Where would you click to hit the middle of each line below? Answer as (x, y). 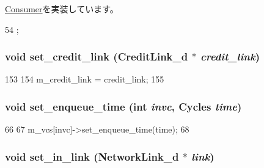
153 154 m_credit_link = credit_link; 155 (85, 79)
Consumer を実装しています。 (62, 9)
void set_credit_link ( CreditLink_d (97, 57)
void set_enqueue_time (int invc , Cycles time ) (123, 106)
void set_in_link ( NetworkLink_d (92, 156)
